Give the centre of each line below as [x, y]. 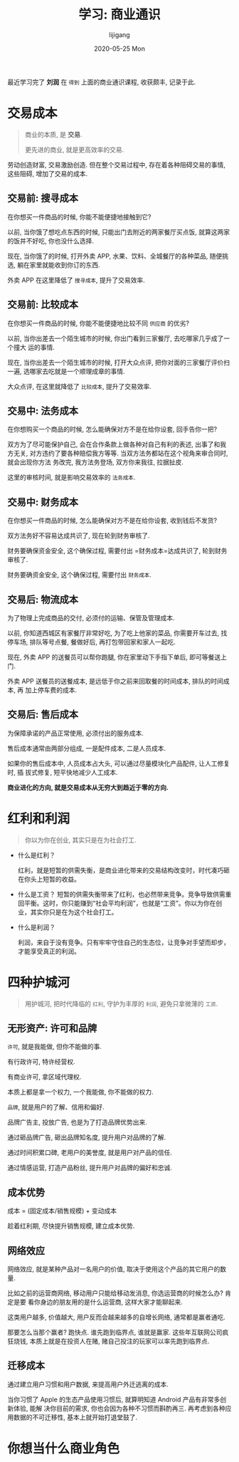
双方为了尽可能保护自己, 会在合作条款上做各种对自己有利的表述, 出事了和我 [117, 444]
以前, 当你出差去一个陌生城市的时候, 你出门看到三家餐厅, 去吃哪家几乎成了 [116, 338]
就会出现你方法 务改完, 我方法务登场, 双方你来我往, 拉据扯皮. [95, 462]
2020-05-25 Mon [119, 48]
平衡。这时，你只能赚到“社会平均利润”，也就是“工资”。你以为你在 [120, 903]
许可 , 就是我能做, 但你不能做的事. [54, 1047]
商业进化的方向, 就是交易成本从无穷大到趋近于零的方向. [88, 787]
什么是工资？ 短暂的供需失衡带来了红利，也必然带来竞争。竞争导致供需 [121, 894]
